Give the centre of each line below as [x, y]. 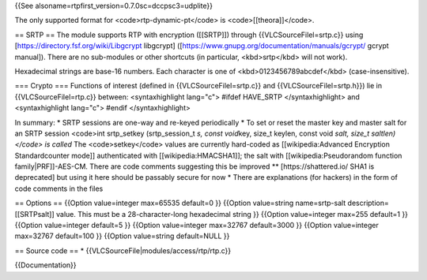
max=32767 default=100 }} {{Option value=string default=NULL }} [122, 236]
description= [368, 203]
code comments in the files [59, 189]
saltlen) [384, 133]
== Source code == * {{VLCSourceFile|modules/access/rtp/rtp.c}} [123, 250]
